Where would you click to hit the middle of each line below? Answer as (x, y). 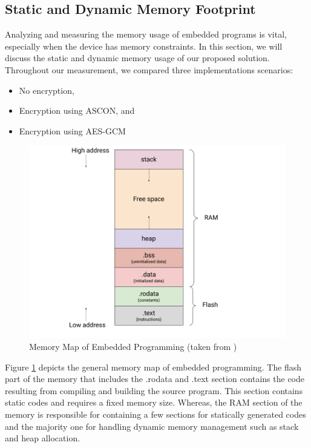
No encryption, (47, 90)
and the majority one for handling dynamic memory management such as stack (152, 426)
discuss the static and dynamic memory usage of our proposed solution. (137, 58)
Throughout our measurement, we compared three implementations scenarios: (149, 69)
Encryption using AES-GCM (72, 130)
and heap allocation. (43, 438)
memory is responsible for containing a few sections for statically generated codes (155, 414)
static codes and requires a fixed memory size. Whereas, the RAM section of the (154, 402)
